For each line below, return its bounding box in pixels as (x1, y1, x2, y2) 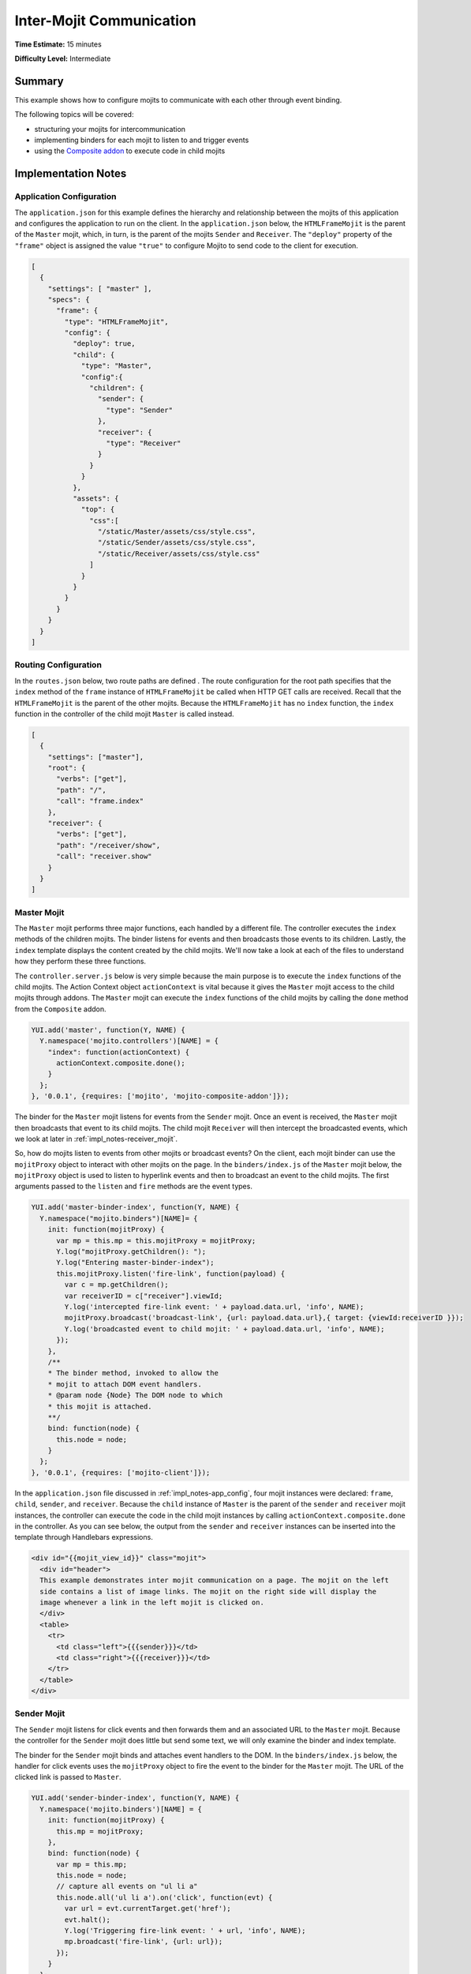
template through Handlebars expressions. (14, 1533, 153, 1542)
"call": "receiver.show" (56, 852, 153, 861)
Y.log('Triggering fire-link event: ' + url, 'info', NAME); (64, 1927, 306, 1935)
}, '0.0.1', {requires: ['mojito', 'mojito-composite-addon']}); (31, 1092, 290, 1101)
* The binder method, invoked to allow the (47, 1368, 219, 1378)
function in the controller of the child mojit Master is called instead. (14, 709, 234, 719)
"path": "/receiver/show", (56, 841, 161, 850)
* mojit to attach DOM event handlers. (47, 1379, 203, 1389)
